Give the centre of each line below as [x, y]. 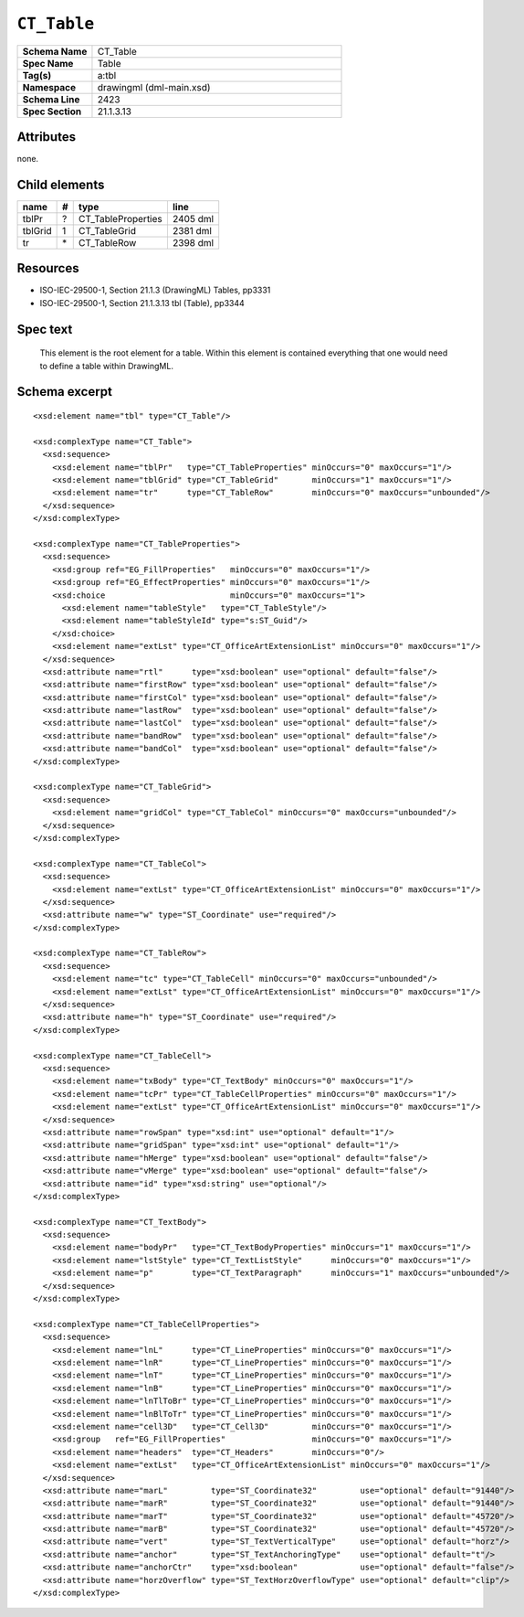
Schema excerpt [65, 392]
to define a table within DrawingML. [106, 366]
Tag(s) [37, 75]
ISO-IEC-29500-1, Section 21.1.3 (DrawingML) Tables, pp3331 [155, 290]
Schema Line [51, 99]
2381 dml [192, 230]
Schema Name [55, 51]
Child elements [61, 184]
